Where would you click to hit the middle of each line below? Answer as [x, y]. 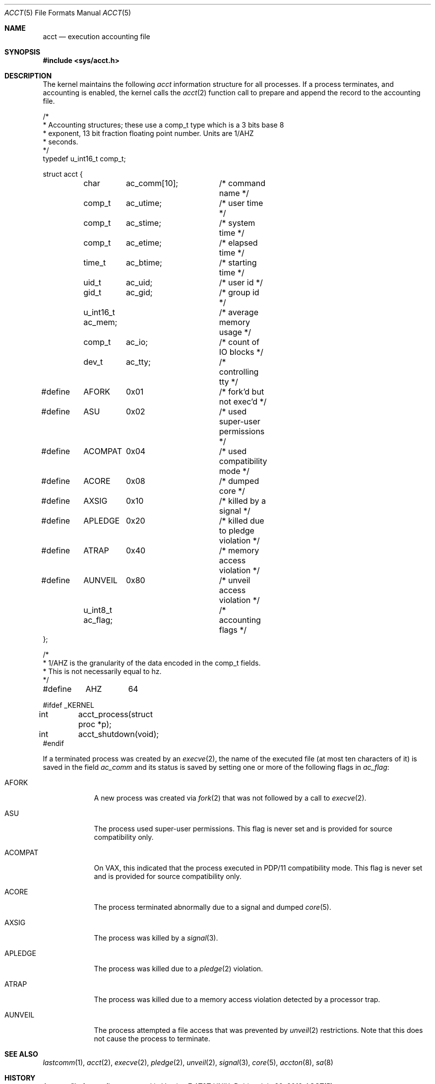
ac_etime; [144, 243]
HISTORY [20, 1078]
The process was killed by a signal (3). [156, 938]
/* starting [238, 263]
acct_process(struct [115, 714]
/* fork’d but [242, 392]
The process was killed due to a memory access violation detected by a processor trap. [237, 999]
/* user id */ [241, 282]
